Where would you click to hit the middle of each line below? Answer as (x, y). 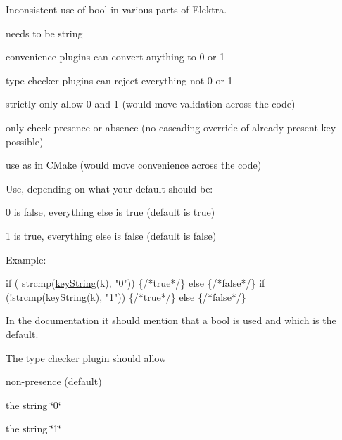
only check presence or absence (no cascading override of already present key (171, 127)
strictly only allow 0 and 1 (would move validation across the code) (151, 104)
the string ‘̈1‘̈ (33, 428)
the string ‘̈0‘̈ (33, 405)
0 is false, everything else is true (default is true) (110, 212)
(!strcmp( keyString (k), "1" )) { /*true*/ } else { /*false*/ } (126, 296)
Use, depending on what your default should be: (109, 188)
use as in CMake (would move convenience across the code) (134, 165)
